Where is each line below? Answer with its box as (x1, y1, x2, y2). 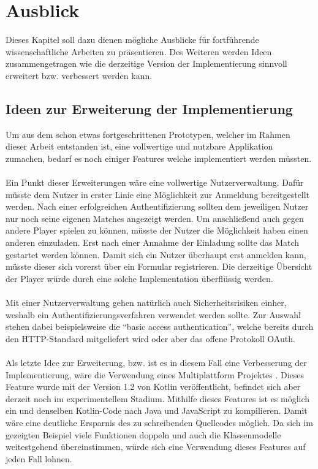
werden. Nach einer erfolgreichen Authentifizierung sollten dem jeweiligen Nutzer (6, 200, 309, 213)
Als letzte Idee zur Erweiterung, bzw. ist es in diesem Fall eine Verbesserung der (6, 356, 307, 368)
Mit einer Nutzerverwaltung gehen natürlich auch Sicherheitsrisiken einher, (6, 296, 287, 309)
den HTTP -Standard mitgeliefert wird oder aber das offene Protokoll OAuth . (6, 332, 295, 345)
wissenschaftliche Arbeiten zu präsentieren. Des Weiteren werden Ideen (6, 45, 272, 58)
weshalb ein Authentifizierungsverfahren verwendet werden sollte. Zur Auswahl (6, 308, 301, 321)
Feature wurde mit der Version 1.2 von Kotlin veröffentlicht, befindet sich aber (6, 380, 301, 393)
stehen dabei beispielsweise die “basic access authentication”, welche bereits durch (6, 320, 314, 333)
